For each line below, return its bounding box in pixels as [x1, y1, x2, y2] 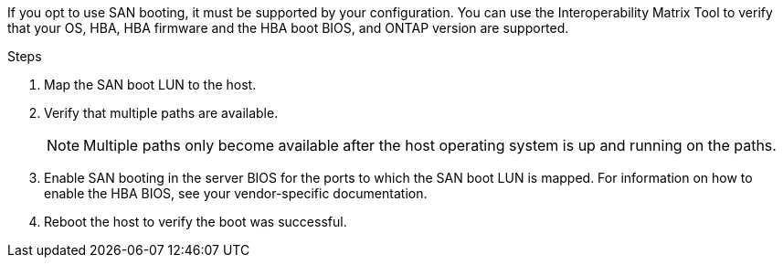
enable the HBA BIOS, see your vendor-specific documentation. [44, 185, 428, 201]
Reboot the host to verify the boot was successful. [44, 214, 347, 229]
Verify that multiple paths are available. [44, 105, 279, 121]
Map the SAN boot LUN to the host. [44, 77, 257, 92]
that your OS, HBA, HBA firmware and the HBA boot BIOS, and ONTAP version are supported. [7, 20, 569, 36]
